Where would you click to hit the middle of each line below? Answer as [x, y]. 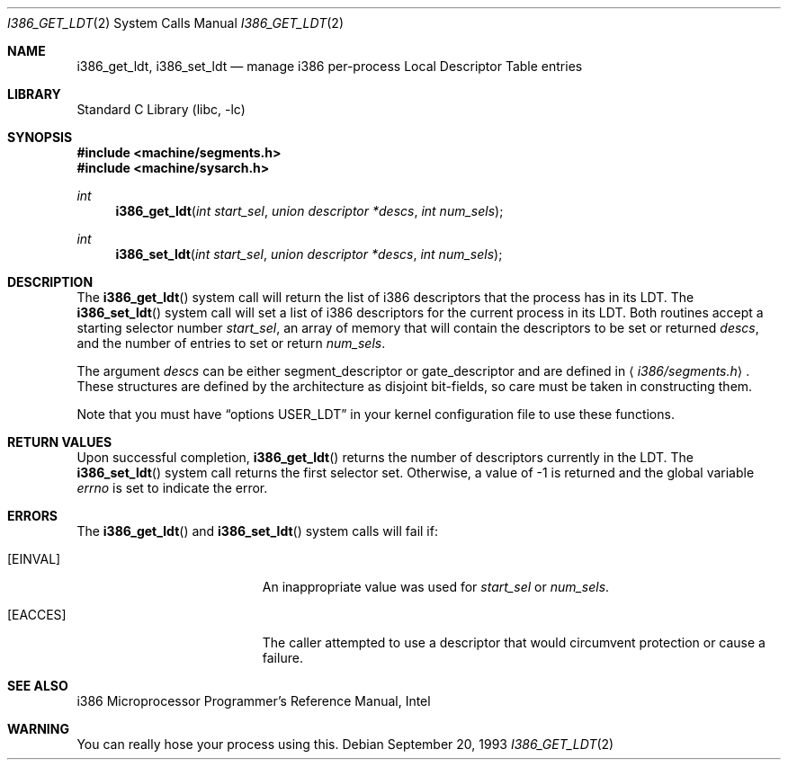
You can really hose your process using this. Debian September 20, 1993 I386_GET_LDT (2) [345, 744]
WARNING [38, 729]
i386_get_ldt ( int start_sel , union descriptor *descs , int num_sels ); [309, 211]
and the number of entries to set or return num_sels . [231, 343]
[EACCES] [37, 615]
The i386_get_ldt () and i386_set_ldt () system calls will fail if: [257, 531]
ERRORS [33, 516]
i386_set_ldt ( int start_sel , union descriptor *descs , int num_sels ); [309, 254]
